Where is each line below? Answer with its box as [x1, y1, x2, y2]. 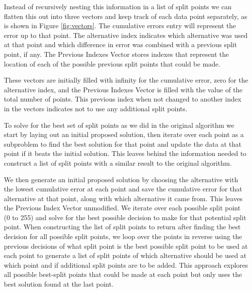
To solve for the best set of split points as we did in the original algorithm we [4, 120, 235, 130]
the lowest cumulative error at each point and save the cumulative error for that [4, 184, 242, 194]
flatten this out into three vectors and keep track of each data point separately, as [4, 11, 247, 21]
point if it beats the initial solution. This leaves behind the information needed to [4, 148, 247, 158]
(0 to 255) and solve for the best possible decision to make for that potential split [4, 212, 247, 222]
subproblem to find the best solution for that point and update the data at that [4, 138, 242, 149]
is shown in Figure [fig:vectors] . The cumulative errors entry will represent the [4, 20, 236, 31]
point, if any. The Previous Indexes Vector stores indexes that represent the [4, 49, 229, 59]
